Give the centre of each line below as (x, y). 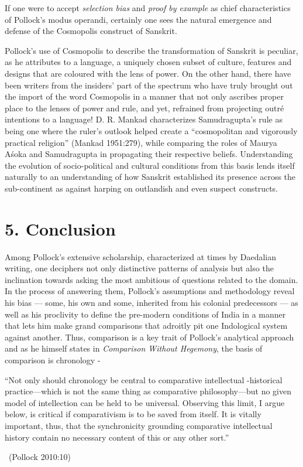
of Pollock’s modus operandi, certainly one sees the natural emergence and (138, 19)
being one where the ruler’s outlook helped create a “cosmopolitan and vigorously (151, 130)
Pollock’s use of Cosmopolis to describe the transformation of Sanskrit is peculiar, (151, 50)
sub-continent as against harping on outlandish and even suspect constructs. (141, 188)
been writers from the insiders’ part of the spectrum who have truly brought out (149, 85)
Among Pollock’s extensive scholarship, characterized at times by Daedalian (141, 256)
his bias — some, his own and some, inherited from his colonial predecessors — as (151, 302)
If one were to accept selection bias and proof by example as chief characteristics (148, 8)
